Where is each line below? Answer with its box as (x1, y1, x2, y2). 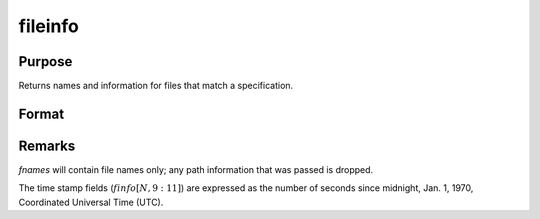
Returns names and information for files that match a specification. (18, 80, 294, 92)
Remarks (18, 137, 76, 154)
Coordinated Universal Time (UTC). (18, 196, 164, 208)
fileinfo (18, 15, 79, 37)
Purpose (18, 53, 73, 70)
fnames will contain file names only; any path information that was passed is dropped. (18, 163, 374, 175)
